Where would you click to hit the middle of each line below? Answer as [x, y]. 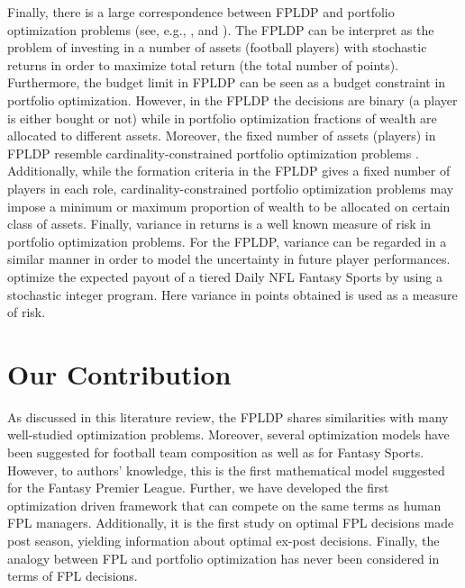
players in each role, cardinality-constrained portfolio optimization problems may [231, 188]
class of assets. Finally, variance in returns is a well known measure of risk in [219, 224]
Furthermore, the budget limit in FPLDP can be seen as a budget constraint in [227, 82]
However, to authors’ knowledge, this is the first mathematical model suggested [226, 470]
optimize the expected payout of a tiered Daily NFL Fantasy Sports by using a [225, 276]
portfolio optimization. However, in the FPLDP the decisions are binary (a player [232, 100]
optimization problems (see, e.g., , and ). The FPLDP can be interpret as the [221, 29]
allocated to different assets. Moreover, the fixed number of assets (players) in [222, 136]
